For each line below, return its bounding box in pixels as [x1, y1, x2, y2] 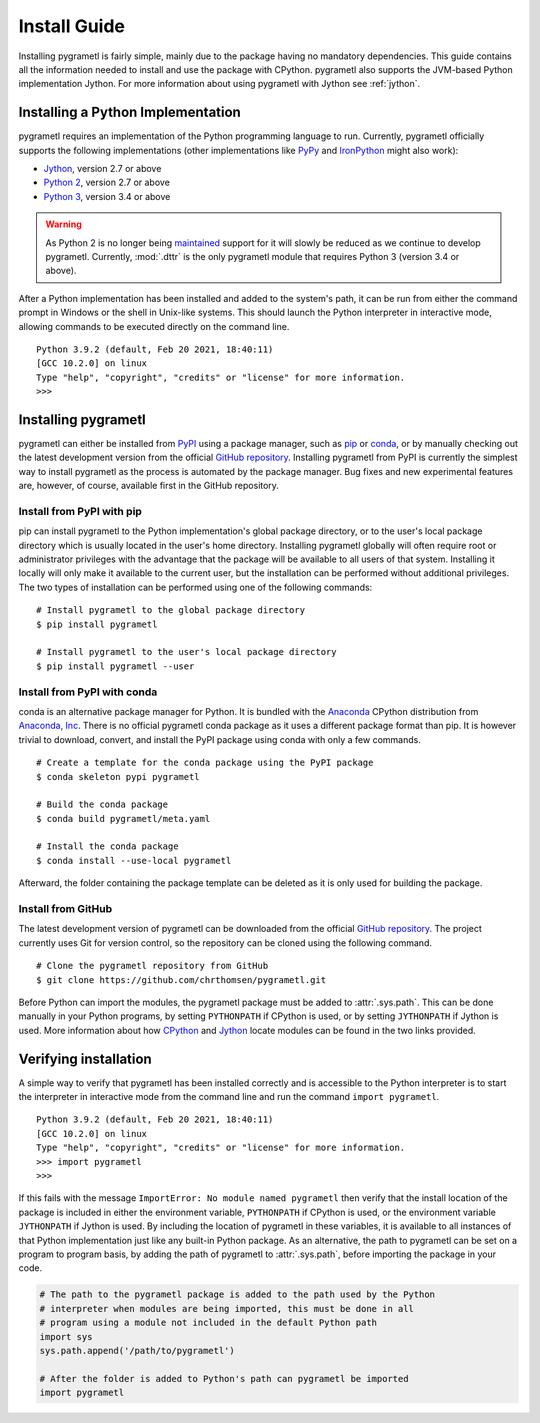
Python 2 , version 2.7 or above [43, 176, 170, 189]
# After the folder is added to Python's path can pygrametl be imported [39, 1373, 409, 1384]
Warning [45, 218, 82, 230]
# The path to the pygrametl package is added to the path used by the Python [39, 1289, 435, 1300]
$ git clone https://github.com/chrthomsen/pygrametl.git [36, 974, 327, 985]
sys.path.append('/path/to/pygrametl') [39, 1345, 235, 1356]
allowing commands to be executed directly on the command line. [18, 320, 290, 332]
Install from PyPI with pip [18, 504, 142, 518]
